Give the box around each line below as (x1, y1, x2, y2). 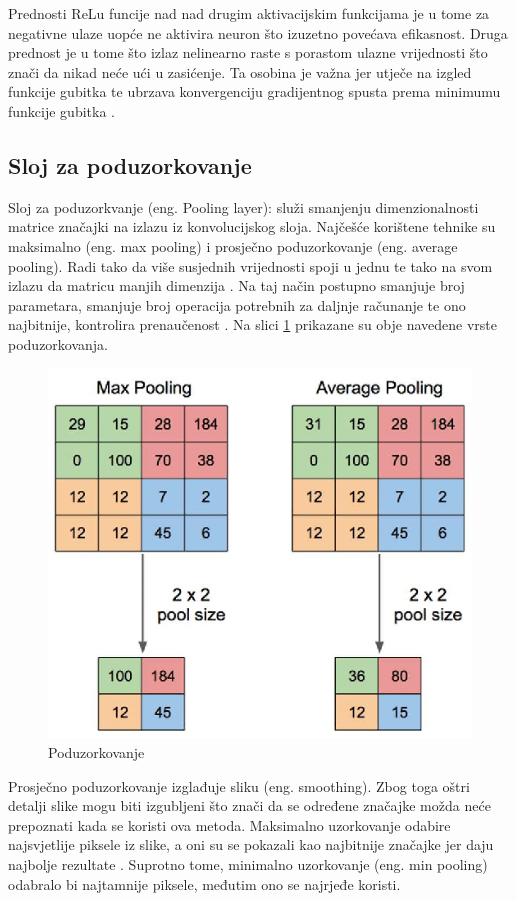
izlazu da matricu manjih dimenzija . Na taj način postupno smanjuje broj (8, 275, 465, 296)
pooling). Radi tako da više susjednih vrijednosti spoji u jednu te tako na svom (8, 255, 493, 276)
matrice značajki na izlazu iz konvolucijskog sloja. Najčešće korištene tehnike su (8, 216, 496, 237)
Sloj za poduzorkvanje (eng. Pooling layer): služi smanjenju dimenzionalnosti (8, 196, 479, 217)
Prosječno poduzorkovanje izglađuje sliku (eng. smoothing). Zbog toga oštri (8, 775, 470, 796)
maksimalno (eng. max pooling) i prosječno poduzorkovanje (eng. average (8, 235, 458, 256)
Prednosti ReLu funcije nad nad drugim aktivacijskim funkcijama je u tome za (8, 3, 490, 23)
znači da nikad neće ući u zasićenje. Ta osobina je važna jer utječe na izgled (8, 61, 472, 82)
